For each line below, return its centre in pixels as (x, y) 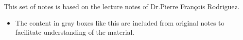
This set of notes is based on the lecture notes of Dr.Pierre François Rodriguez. (122, 6)
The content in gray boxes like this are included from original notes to (120, 22)
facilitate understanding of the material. (75, 32)
